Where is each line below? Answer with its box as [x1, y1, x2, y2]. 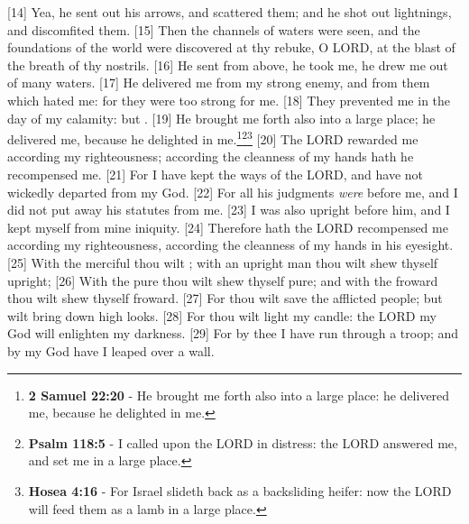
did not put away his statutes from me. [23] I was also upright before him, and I [7, 200, 450, 219]
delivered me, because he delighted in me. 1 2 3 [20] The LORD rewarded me [7, 127, 418, 148]
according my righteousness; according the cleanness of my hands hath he [7, 147, 414, 166]
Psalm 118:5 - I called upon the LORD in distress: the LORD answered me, [28, 433, 457, 452]
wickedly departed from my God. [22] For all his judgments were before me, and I [7, 182, 458, 201]
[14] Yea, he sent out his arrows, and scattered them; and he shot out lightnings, [7, 3, 452, 21]
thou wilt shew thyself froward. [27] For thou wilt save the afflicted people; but [7, 289, 443, 308]
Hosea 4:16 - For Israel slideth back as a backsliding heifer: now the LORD [28, 481, 452, 500]
